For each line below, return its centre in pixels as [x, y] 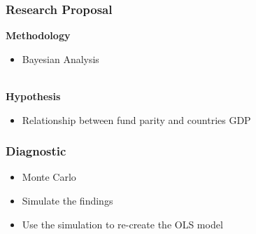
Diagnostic [36, 151]
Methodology [38, 35]
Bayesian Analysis [61, 58]
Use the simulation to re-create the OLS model [122, 224]
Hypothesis [33, 96]
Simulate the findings [67, 200]
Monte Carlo [49, 177]
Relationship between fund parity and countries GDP [136, 119]
